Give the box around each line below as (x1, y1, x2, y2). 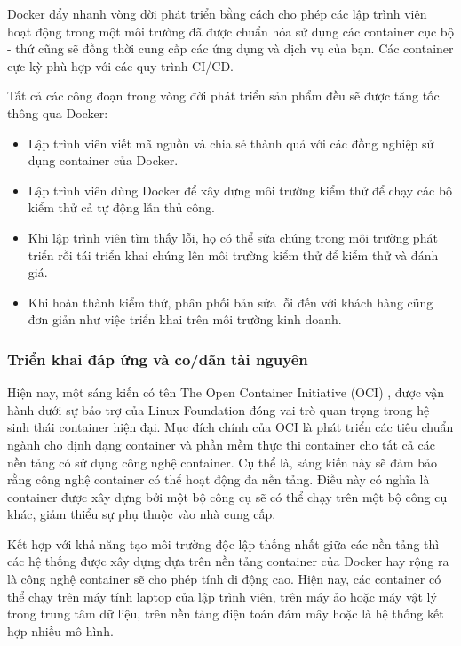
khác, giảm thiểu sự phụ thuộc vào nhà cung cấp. (7, 505, 276, 523)
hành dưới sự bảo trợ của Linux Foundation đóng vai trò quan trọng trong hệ (7, 400, 430, 419)
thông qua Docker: (7, 103, 108, 122)
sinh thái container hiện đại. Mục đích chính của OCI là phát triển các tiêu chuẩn (7, 418, 454, 436)
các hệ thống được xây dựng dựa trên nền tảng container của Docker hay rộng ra (7, 552, 449, 570)
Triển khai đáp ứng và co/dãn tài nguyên (7, 347, 308, 370)
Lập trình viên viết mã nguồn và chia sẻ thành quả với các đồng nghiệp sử (28, 133, 434, 152)
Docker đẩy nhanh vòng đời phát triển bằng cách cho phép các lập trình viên (7, 4, 427, 22)
